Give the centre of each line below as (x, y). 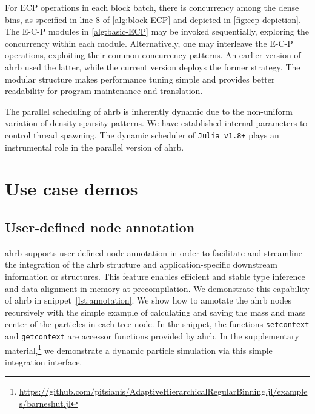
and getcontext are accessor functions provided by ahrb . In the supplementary (152, 335)
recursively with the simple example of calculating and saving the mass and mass (155, 312)
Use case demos (71, 188)
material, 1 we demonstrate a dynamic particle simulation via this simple (139, 349)
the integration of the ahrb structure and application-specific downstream (141, 264)
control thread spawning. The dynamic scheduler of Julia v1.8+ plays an (142, 134)
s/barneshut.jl (45, 403)
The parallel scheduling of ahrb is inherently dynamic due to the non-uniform (149, 111)
